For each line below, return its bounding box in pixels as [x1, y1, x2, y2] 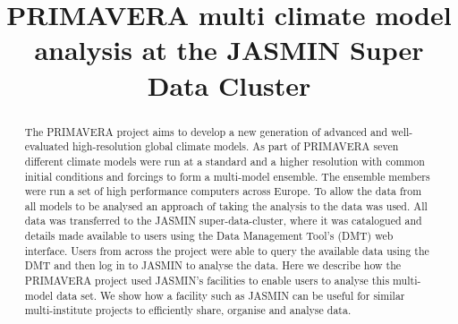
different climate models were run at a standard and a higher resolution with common [24, 153, 425, 168]
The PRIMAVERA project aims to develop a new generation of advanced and [24, 124, 388, 139]
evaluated [24, 139, 70, 154]
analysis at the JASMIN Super [34, 31, 424, 68]
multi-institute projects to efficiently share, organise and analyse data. [24, 303, 352, 318]
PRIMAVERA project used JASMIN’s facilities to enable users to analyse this [24, 273, 390, 288]
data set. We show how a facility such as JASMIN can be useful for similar [56, 287, 405, 303]
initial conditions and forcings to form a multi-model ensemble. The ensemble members [24, 168, 430, 183]
